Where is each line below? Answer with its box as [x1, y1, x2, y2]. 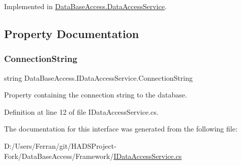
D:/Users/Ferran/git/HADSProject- [4, 140, 116, 151]
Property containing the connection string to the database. [4, 89, 187, 100]
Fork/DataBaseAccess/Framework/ [4, 150, 114, 161]
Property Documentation [4, 25, 139, 41]
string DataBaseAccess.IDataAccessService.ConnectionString [4, 72, 193, 83]
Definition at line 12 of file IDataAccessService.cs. [4, 106, 159, 117]
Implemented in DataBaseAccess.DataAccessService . [4, 1, 167, 11]
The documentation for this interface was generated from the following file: [4, 123, 237, 134]
